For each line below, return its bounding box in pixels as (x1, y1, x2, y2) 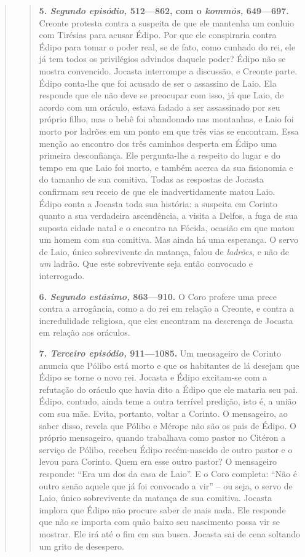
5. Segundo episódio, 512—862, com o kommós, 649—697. (39, 4, 289, 17)
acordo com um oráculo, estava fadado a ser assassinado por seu (39, 100, 280, 113)
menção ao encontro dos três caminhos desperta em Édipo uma (39, 136, 277, 149)
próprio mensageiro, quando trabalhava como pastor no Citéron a (39, 431, 286, 444)
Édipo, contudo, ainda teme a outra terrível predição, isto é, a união (39, 395, 296, 408)
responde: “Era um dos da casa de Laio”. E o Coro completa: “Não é (39, 467, 297, 480)
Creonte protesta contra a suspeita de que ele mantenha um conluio (39, 16, 295, 29)
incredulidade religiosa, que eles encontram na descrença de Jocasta (39, 314, 293, 326)
